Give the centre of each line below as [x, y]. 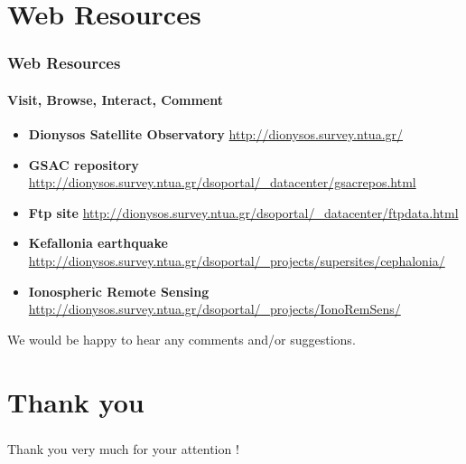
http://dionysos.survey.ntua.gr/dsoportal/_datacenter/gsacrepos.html [222, 182]
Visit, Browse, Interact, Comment [116, 99]
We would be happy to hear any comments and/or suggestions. [182, 339]
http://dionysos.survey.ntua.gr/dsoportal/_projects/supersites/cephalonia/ [237, 260]
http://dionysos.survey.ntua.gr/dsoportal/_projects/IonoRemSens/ [214, 309]
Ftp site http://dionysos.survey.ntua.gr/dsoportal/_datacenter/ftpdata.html [243, 212]
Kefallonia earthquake [98, 243]
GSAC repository [84, 164]
